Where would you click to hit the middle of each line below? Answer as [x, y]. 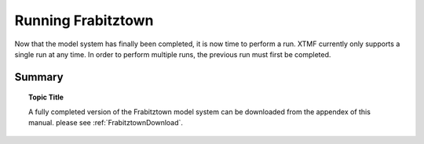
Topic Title [46, 97]
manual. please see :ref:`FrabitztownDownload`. [106, 123]
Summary [39, 77]
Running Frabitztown [84, 20]
